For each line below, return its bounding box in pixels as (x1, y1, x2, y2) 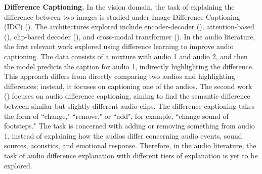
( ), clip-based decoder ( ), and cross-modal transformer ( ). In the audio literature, (4, 31, 255, 41)
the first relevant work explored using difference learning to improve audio (4, 41, 234, 52)
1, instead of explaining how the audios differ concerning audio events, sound (4, 130, 242, 141)
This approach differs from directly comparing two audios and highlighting (4, 71, 235, 81)
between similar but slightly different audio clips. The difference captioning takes (4, 100, 255, 111)
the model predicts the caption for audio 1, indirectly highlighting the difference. (4, 61, 254, 71)
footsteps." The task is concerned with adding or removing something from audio (4, 120, 255, 131)
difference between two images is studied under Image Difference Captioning (4, 11, 240, 22)
